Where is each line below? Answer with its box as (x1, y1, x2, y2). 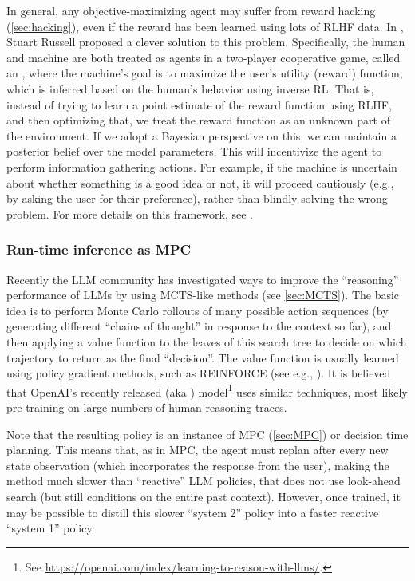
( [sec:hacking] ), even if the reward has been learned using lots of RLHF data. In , (6, 18, 404, 34)
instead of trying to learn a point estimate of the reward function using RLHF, (6, 96, 392, 113)
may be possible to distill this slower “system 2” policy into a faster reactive (6, 504, 379, 520)
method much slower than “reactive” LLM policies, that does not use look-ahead (6, 472, 401, 489)
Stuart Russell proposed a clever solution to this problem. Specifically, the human (6, 34, 405, 50)
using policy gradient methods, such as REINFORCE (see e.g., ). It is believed (6, 365, 391, 381)
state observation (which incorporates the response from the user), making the (6, 457, 389, 473)
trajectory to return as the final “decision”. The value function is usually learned (6, 349, 399, 366)
